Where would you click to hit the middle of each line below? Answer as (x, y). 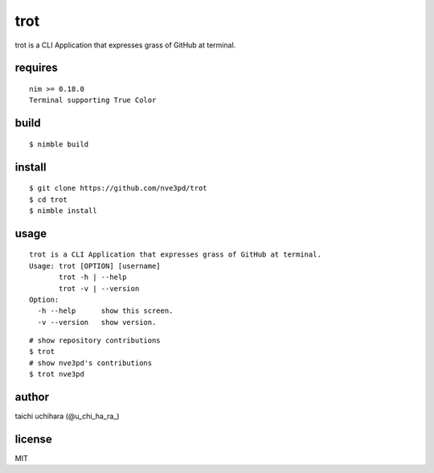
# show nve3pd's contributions (91, 363)
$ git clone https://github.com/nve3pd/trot (119, 188)
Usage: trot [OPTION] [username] (95, 266)
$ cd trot (48, 199)
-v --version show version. (97, 322)
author (32, 397)
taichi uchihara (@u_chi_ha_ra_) (67, 416)
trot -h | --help (93, 277)
